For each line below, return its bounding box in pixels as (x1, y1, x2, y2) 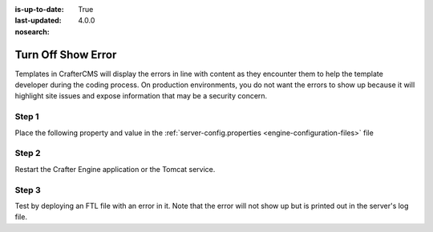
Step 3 (14, 184, 42, 195)
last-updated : (14, 16, 62, 26)
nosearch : (14, 26, 50, 36)
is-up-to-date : (14, 5, 64, 14)
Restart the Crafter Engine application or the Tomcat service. (14, 164, 216, 174)
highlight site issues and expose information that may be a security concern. (14, 91, 268, 101)
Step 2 (14, 148, 41, 159)
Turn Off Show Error (14, 48, 117, 62)
